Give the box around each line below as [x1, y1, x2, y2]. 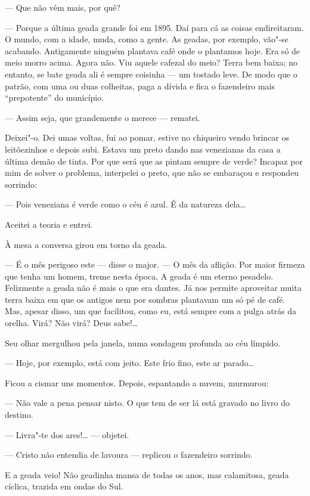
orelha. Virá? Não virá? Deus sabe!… [5, 317, 138, 329]
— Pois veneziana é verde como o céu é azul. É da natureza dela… [5, 198, 246, 210]
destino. [5, 408, 33, 421]
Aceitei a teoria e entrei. [5, 218, 93, 230]
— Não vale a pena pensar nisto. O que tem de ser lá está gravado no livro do [5, 396, 290, 409]
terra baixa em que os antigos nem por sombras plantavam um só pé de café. [5, 293, 286, 305]
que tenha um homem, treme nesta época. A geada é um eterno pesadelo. [5, 269, 274, 282]
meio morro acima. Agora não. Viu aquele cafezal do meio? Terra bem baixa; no [5, 56, 297, 69]
